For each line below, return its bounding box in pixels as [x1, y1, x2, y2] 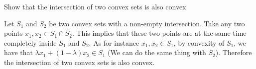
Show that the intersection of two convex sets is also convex [4, 1, 186, 11]
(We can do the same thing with [108, 47, 206, 58]
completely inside [4, 37, 57, 48]
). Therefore [215, 47, 252, 58]
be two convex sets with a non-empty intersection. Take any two [49, 18, 245, 28]
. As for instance [89, 37, 139, 48]
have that [4, 47, 33, 58]
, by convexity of [173, 37, 225, 48]
